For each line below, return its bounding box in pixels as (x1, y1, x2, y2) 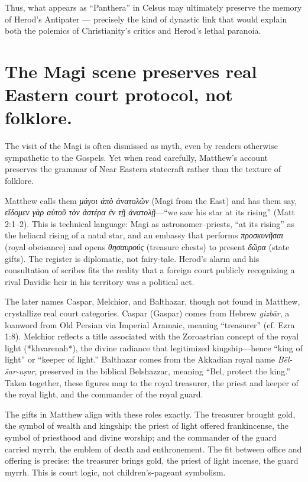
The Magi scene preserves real (5, 59, 257, 83)
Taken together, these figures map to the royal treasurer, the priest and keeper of (5, 376, 299, 389)
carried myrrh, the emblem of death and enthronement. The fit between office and (5, 442, 302, 455)
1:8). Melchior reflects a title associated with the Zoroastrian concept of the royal (5, 330, 299, 342)
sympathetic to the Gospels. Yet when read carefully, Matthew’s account (5, 151, 268, 163)
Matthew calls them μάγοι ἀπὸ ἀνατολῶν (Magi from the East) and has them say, (5, 194, 297, 206)
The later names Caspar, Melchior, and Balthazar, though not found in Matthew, (5, 295, 300, 308)
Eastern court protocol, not (5, 82, 233, 106)
